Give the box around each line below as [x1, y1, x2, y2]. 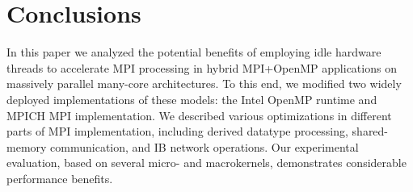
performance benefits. [6, 169, 113, 186]
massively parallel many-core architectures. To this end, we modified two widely [6, 75, 402, 92]
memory [6, 138, 47, 155]
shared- [352, 123, 389, 140]
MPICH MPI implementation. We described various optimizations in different [6, 106, 392, 123]
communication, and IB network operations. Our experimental [50, 138, 359, 155]
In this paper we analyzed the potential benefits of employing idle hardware [6, 44, 381, 61]
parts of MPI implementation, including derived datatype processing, [6, 123, 348, 140]
